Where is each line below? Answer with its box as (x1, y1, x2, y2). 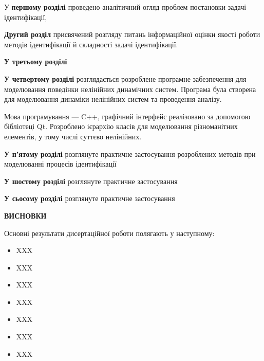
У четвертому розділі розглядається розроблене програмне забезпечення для (4, 73, 247, 84)
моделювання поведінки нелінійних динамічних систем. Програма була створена (4, 83, 256, 94)
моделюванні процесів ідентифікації (4, 158, 117, 169)
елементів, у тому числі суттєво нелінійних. (4, 131, 142, 141)
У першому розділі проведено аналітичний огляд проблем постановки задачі (4, 2, 247, 12)
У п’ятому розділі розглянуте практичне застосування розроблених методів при (4, 148, 256, 159)
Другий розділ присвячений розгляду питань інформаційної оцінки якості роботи (4, 29, 260, 40)
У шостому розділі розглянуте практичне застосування (4, 175, 178, 186)
